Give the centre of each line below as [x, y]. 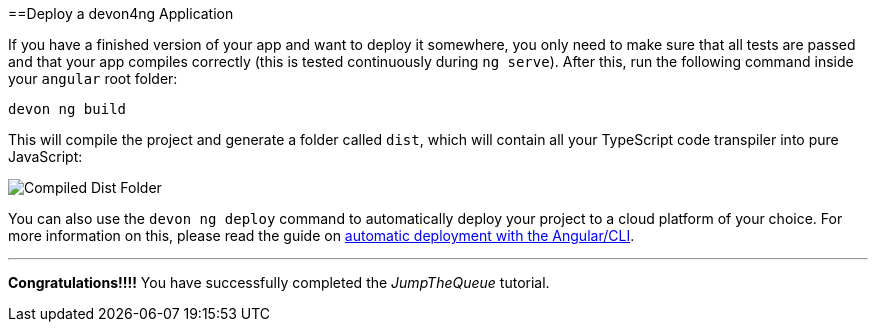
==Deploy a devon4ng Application [121, 13]
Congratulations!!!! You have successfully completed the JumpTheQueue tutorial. [279, 282]
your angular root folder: [93, 78]
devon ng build [67, 109]
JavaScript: [45, 156]
